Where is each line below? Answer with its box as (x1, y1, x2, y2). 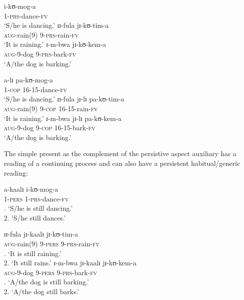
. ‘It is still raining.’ (4, 248, 61, 258)
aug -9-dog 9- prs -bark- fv (4, 48, 76, 59)
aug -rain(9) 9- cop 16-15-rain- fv (4, 103, 98, 113)
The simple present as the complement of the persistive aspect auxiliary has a (4, 148, 237, 159)
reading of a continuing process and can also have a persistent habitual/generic (4, 158, 240, 168)
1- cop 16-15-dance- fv (4, 84, 67, 94)
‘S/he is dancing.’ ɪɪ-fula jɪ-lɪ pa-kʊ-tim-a (4, 94, 124, 104)
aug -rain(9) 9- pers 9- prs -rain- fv (4, 239, 100, 249)
